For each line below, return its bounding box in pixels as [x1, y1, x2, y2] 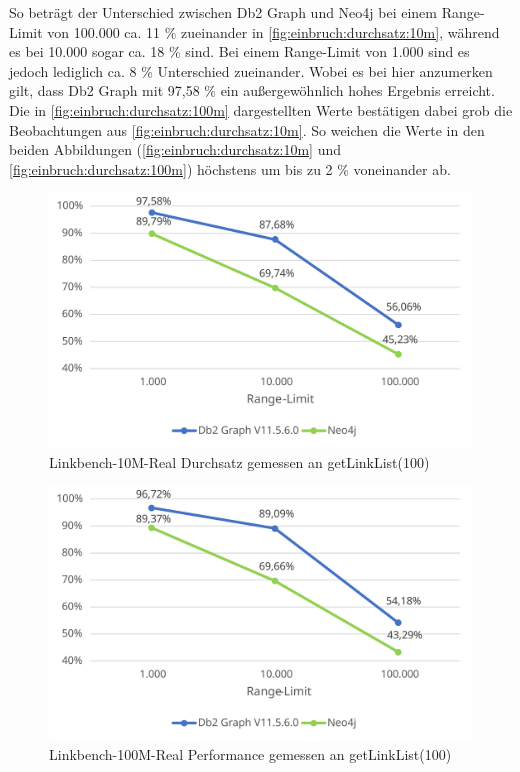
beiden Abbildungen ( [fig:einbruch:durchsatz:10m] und [9, 139, 341, 160]
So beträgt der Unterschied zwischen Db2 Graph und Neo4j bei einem [9, 2, 437, 22]
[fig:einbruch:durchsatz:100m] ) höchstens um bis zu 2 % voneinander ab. [9, 158, 451, 179]
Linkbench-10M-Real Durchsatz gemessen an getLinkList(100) [49, 451, 430, 472]
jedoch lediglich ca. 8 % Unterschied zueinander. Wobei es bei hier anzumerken [9, 60, 493, 81]
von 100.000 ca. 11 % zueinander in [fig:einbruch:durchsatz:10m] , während [47, 21, 500, 42]
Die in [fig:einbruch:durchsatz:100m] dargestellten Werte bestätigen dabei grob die [9, 99, 513, 120]
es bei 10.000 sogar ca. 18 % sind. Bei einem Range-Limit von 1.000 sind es [9, 41, 470, 62]
